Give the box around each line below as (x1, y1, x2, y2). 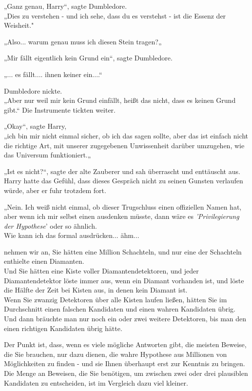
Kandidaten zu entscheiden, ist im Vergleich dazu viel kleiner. (4, 377, 188, 388)
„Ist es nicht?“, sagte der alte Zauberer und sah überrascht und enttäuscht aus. (4, 166, 240, 176)
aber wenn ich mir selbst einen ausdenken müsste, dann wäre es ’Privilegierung (4, 211, 239, 221)
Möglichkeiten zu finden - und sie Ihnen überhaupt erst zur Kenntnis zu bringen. (4, 358, 245, 369)
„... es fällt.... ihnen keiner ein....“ (4, 69, 102, 79)
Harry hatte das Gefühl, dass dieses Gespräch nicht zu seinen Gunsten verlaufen (4, 176, 243, 186)
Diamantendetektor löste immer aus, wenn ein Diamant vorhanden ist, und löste (4, 275, 244, 285)
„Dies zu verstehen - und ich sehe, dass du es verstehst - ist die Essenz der (4, 10, 226, 20)
